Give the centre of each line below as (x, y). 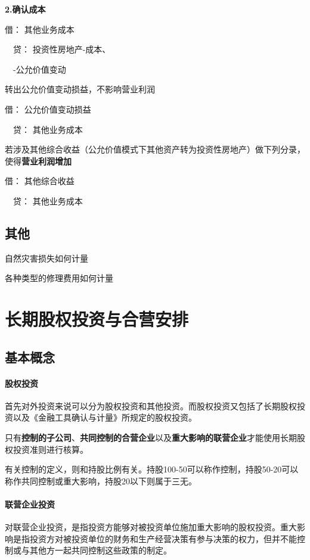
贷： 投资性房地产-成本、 (62, 49)
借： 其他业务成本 (40, 29)
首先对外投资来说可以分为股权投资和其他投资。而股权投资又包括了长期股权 (151, 405)
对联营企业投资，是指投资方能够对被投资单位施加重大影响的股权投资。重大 (151, 527)
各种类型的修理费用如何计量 (59, 278)
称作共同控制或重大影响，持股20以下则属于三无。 (101, 480)
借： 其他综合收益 (40, 181)
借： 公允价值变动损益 (48, 109)
